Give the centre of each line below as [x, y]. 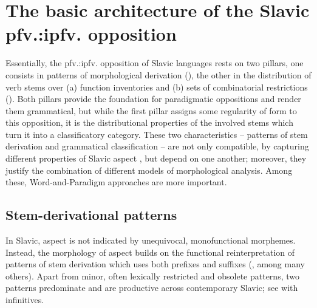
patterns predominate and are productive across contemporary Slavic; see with [152, 288]
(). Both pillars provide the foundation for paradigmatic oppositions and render [153, 99]
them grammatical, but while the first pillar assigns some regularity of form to [151, 110]
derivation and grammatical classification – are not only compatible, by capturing [157, 146]
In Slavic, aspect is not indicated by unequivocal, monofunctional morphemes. [151, 240]
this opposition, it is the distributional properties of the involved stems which [149, 122]
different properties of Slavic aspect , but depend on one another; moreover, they [156, 158]
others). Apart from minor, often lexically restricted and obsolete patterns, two [152, 275]
